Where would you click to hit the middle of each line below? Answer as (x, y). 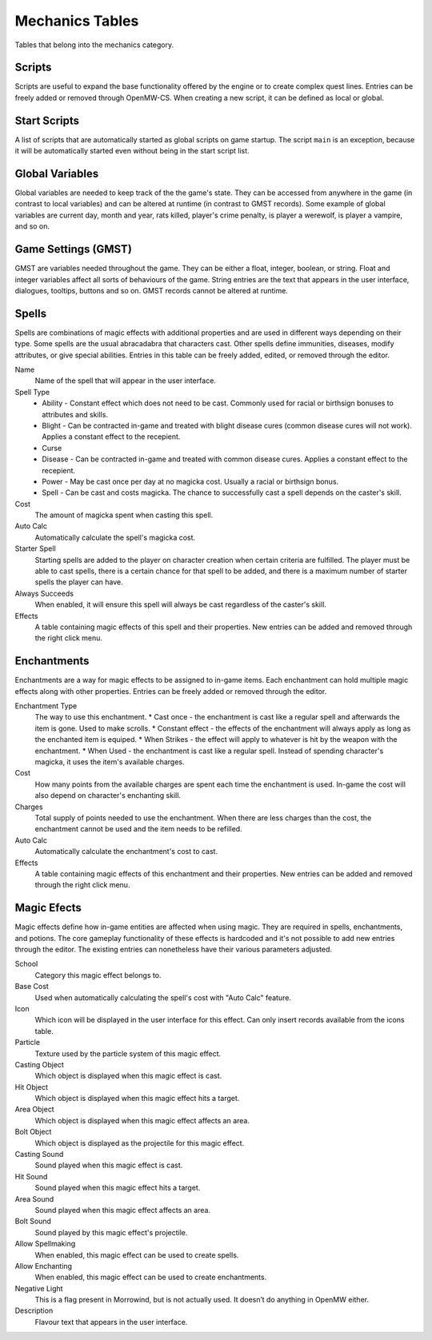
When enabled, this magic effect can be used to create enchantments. (151, 1277)
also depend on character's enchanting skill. (108, 796)
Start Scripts (47, 120)
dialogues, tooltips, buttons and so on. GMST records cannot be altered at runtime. (151, 290)
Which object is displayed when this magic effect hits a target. (137, 1099)
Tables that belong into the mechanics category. (94, 45)
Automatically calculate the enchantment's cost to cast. (126, 851)
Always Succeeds (44, 593)
